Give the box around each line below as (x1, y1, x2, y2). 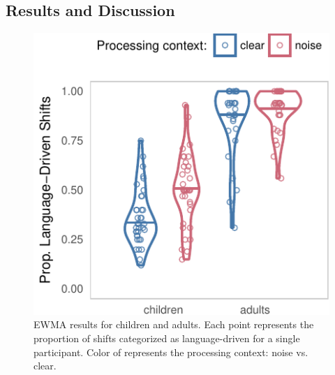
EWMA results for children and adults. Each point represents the (33, 317, 314, 332)
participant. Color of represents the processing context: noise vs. (33, 344, 308, 359)
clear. (33, 358, 57, 373)
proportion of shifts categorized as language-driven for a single (33, 331, 300, 346)
